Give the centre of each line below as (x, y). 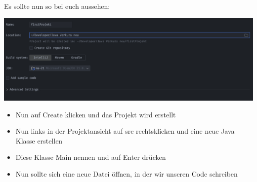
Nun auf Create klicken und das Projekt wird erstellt (96, 114)
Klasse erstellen (39, 140)
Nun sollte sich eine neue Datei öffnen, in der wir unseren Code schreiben (127, 173)
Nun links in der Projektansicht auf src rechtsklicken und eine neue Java (125, 131)
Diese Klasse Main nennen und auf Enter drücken (91, 157)
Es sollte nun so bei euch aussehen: (57, 6)
